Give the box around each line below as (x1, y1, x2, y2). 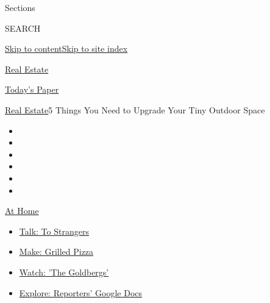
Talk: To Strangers (19, 224, 89, 237)
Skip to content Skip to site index (5, 42, 128, 55)
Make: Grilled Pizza (19, 245, 94, 258)
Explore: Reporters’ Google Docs (19, 286, 143, 299)
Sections (5, 1, 35, 13)
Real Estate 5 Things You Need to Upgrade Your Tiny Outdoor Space (5, 103, 265, 116)
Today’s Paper (5, 83, 59, 96)
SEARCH (5, 21, 41, 34)
